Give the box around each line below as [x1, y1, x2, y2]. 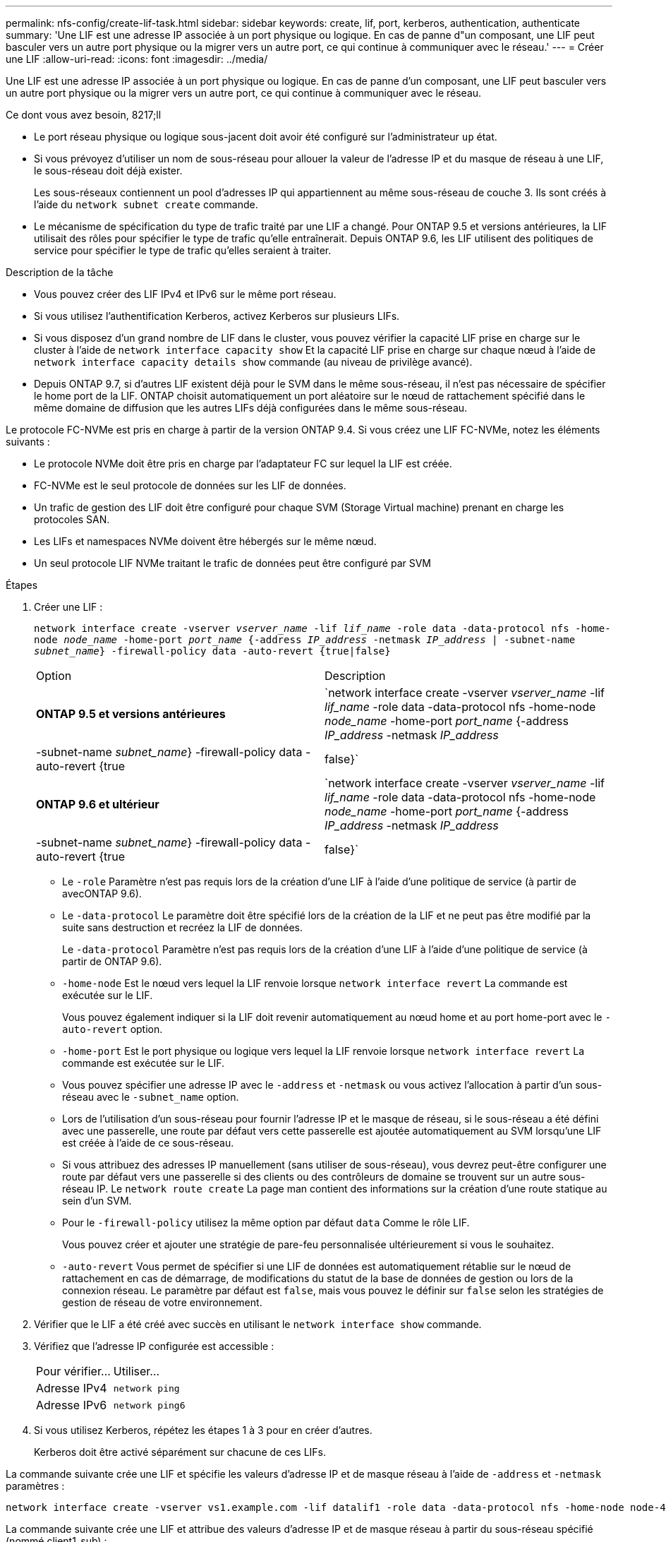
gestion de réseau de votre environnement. [62, 1296, 262, 1308]
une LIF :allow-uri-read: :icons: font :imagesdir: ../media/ [6, 53, 268, 65]
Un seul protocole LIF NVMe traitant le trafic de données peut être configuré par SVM [34, 557, 432, 569]
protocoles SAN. [34, 513, 110, 525]
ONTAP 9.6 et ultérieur [36, 797, 159, 811]
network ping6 [113, 1399, 186, 1411]
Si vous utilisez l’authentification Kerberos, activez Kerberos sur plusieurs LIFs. [34, 310, 400, 322]
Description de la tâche [6, 266, 114, 278]
